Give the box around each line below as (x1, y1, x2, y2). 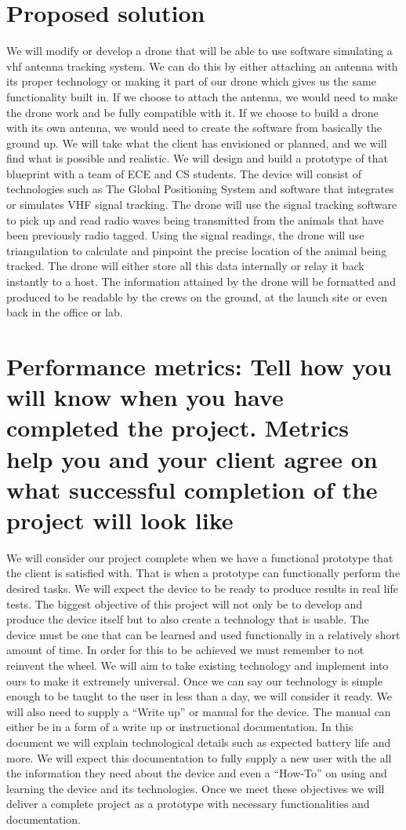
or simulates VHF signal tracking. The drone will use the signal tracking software (6, 196, 397, 213)
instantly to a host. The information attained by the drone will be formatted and (6, 273, 396, 290)
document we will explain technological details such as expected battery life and (6, 734, 391, 750)
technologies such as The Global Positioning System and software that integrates (6, 181, 394, 197)
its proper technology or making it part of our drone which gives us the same (6, 73, 376, 90)
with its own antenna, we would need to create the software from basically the (6, 119, 382, 136)
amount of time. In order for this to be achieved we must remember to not (6, 642, 364, 658)
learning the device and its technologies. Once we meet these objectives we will (6, 780, 385, 796)
